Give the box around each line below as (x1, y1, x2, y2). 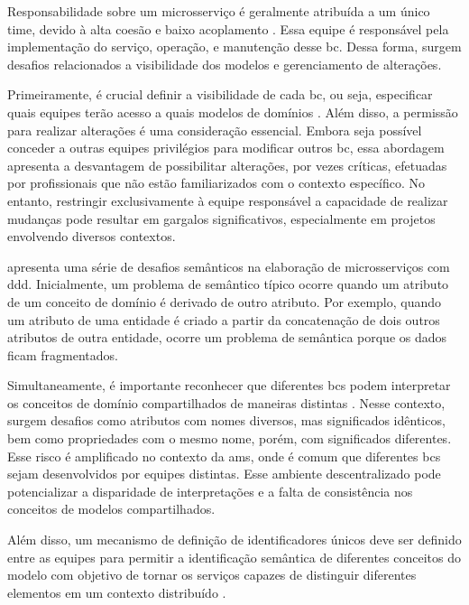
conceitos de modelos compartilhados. (7, 499, 216, 518)
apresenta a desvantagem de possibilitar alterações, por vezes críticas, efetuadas (7, 155, 447, 174)
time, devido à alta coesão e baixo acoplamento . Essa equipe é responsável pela (7, 19, 449, 38)
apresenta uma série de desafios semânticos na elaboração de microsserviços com (7, 256, 450, 275)
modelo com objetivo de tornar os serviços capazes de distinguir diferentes (7, 565, 417, 584)
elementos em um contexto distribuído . (7, 582, 226, 601)
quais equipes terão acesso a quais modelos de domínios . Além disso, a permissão (7, 102, 458, 121)
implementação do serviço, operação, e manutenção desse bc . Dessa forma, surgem (7, 37, 462, 56)
